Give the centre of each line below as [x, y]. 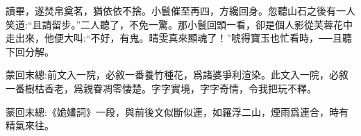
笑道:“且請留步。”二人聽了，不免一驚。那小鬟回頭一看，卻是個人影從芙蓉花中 [179, 24]
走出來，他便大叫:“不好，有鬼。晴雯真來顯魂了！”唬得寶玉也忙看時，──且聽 [179, 38]
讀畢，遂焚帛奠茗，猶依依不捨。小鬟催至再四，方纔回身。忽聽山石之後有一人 [180, 10]
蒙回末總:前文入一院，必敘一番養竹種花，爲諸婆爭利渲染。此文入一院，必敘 [177, 75]
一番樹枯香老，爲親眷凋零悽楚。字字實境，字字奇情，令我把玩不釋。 [161, 88]
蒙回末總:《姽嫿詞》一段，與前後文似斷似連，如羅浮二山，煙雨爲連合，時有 [177, 111]
